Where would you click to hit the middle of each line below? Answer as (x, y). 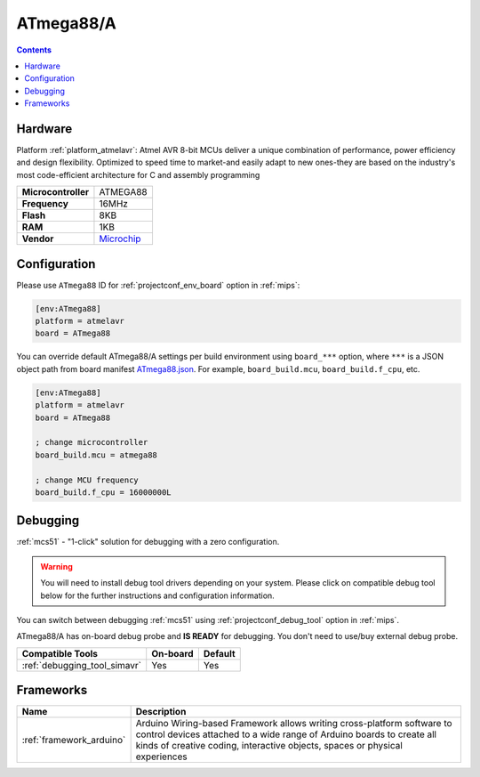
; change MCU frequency (87, 480)
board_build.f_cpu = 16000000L (104, 492)
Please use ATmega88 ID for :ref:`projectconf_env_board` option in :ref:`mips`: (158, 285)
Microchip (120, 239)
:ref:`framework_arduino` (74, 741)
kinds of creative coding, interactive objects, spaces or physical (269, 746)
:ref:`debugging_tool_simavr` (82, 665)
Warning (56, 566)
